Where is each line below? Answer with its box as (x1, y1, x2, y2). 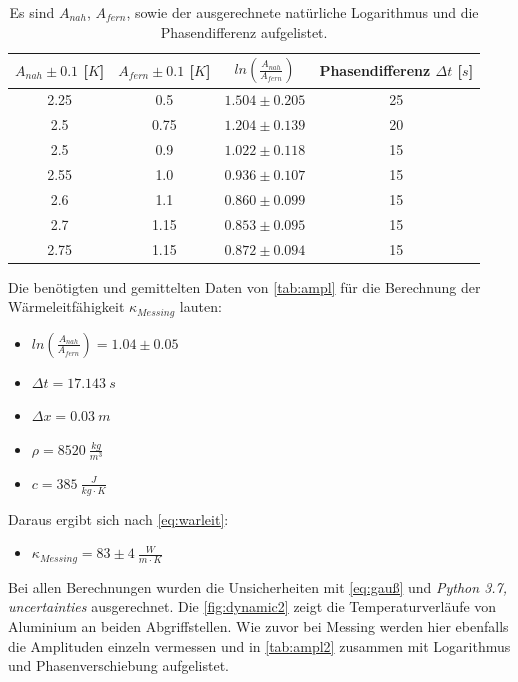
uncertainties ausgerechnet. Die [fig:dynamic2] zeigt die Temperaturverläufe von (8, 596, 497, 617)
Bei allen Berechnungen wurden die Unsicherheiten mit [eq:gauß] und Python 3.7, (8, 576, 508, 597)
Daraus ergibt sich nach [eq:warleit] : (8, 508, 229, 529)
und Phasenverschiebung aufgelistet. (8, 655, 229, 676)
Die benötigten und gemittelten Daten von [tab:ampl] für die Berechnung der (8, 276, 481, 297)
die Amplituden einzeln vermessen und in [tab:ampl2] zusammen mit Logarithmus (8, 635, 511, 656)
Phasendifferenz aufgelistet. (160, 21, 328, 42)
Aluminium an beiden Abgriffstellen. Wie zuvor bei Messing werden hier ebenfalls (8, 616, 509, 637)
